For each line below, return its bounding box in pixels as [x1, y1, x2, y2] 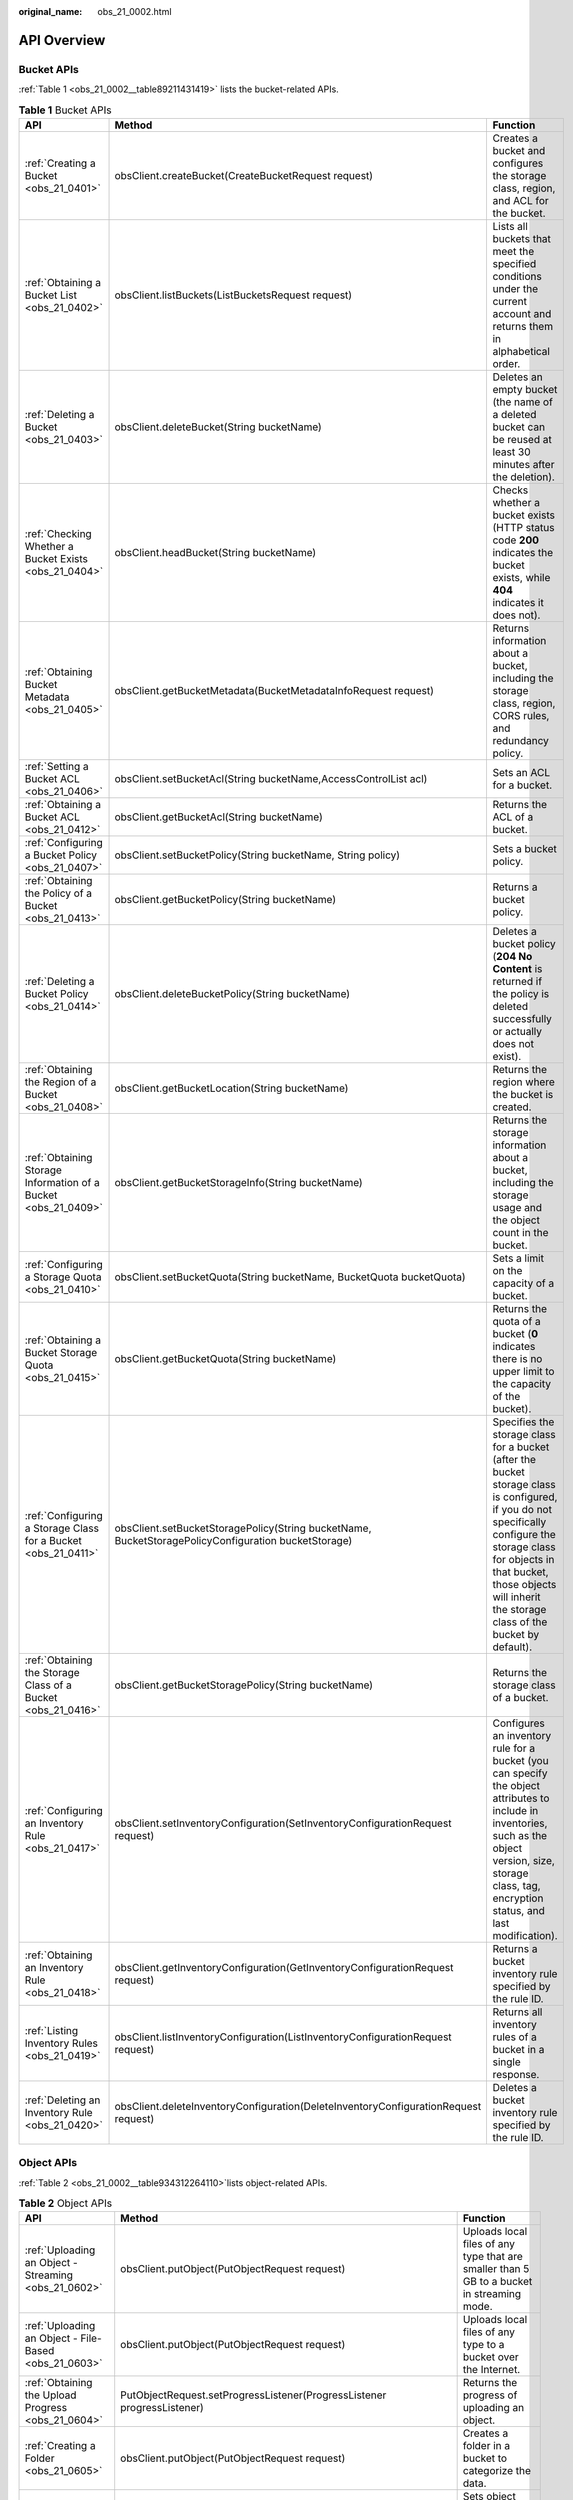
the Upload [24, 2388, 77, 2402]
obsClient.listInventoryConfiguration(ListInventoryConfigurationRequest [114, 2030, 452, 2044]
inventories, [492, 1816, 548, 1830]
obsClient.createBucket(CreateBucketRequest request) [114, 168, 374, 182]
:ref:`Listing [24, 2023, 79, 2037]
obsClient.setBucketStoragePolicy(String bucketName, [114, 1521, 372, 1535]
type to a [462, 2338, 505, 2352]
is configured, [492, 1490, 558, 1504]
